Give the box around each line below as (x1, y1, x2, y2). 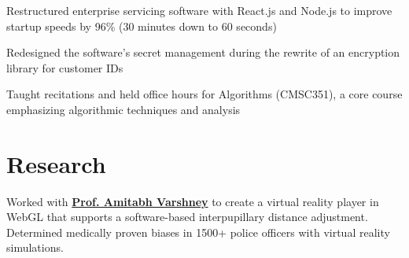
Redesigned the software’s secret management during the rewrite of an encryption (6, 44, 400, 61)
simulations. (6, 239, 64, 256)
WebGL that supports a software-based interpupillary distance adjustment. (6, 208, 368, 225)
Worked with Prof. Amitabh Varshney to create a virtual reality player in (6, 193, 379, 209)
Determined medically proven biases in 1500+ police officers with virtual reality (6, 223, 390, 240)
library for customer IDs (6, 59, 123, 76)
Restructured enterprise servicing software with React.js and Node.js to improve (6, 2, 392, 18)
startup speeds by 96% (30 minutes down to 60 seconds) (6, 17, 277, 34)
